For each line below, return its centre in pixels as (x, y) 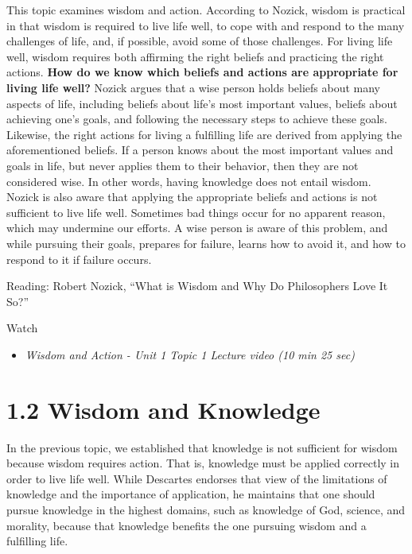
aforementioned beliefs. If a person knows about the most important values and (200, 150)
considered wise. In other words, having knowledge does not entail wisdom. (189, 181)
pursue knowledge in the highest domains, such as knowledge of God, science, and (206, 509)
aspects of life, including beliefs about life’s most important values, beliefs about (202, 103)
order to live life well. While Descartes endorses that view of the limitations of (197, 478)
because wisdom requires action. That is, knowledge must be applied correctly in (203, 463)
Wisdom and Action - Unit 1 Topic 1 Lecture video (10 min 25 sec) (190, 354)
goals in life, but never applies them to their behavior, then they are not (183, 165)
